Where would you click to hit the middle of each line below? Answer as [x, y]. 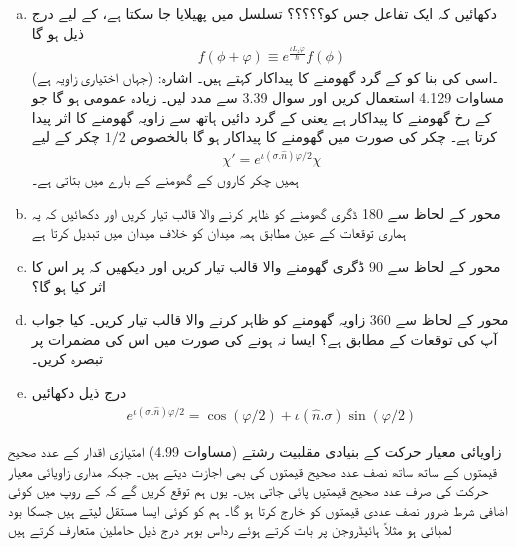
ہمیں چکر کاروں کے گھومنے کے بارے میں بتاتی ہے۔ [165, 179]
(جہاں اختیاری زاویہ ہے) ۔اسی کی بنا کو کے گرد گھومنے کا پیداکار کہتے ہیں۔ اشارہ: [264, 77]
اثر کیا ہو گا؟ [68, 285]
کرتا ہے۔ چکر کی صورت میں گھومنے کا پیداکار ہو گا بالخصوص [313, 136]
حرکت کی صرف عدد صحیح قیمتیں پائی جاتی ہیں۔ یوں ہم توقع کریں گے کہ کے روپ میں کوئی [248, 490]
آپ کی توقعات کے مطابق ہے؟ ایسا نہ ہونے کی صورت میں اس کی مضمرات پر [264, 338]
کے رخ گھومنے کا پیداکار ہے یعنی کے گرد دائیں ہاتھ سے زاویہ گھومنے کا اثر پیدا [261, 116]
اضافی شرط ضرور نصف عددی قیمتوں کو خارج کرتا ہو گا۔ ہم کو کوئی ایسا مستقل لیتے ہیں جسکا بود [258, 509]
